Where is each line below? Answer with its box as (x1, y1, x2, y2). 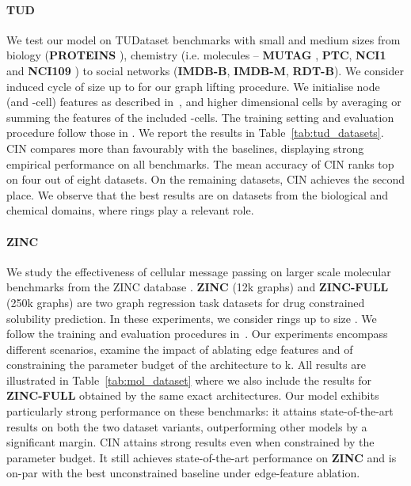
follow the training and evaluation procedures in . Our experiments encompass (6, 325, 388, 342)
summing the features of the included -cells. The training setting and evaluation (6, 108, 394, 125)
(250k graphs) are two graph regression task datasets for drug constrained (6, 294, 365, 310)
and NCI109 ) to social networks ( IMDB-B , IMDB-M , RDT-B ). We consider (6, 62, 404, 78)
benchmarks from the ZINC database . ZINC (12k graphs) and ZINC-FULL (6, 279, 389, 295)
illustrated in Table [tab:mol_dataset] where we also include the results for (6, 371, 372, 388)
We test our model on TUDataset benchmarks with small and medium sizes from (6, 31, 401, 47)
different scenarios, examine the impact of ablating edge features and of (6, 340, 353, 357)
